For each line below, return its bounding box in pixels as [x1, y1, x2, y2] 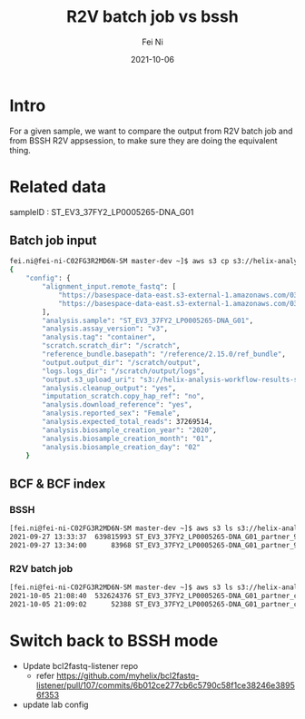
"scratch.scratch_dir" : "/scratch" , [42, 341, 181, 350]
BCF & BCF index [9, 476, 106, 491]
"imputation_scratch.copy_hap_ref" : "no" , [42, 392, 205, 401]
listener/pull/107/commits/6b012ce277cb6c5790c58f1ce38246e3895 [35, 679, 295, 691]
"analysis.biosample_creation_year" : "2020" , [42, 425, 218, 435]
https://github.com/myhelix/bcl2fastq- [55, 670, 200, 681]
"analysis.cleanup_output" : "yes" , [42, 383, 177, 392]
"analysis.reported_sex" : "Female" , [42, 409, 181, 419]
